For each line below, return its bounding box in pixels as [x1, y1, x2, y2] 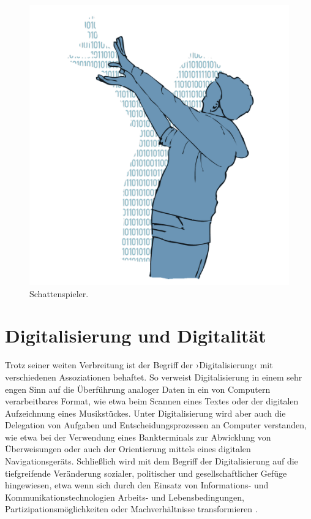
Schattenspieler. [29, 287, 89, 300]
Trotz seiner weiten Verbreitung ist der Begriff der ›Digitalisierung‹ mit [5, 358, 273, 371]
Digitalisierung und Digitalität [5, 323, 266, 348]
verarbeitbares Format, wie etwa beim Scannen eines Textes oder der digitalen [5, 395, 299, 407]
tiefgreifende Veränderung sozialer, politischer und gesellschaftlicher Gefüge [5, 466, 287, 479]
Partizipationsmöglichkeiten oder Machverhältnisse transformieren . [5, 502, 258, 515]
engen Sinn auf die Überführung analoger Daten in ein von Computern [5, 382, 271, 395]
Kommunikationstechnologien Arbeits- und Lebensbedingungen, [5, 490, 244, 503]
